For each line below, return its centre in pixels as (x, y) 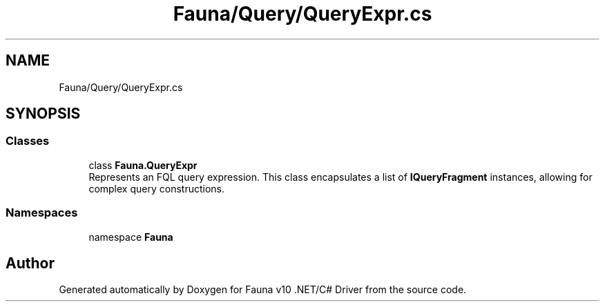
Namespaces (42, 213)
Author (30, 263)
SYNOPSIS (43, 114)
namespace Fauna (131, 237)
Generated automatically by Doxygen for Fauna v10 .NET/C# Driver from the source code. (263, 290)
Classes (28, 141)
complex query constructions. (156, 188)
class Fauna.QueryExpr (143, 165)
